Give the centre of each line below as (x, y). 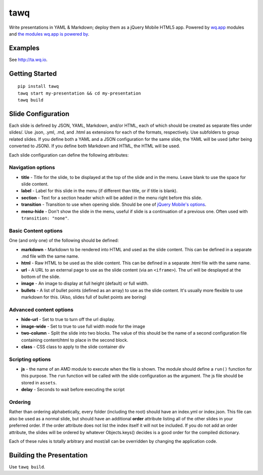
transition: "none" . (45, 218)
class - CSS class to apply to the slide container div (73, 347)
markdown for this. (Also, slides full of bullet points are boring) (84, 297)
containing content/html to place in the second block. (75, 340)
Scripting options (30, 359)
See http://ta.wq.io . (28, 59)
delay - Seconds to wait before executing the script (73, 390)
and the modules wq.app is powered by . (49, 34)
